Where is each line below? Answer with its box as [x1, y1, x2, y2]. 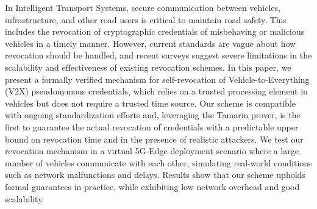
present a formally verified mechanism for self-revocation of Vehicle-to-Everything [5, 73, 310, 85]
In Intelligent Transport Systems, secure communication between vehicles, [5, 1, 280, 13]
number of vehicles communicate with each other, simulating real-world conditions [5, 156, 312, 169]
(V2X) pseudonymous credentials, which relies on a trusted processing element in [5, 85, 308, 97]
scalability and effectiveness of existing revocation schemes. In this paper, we [5, 60, 291, 73]
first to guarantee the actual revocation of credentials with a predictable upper [5, 120, 299, 133]
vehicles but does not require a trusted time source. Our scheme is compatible [5, 96, 296, 109]
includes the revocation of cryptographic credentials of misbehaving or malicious [5, 25, 305, 38]
